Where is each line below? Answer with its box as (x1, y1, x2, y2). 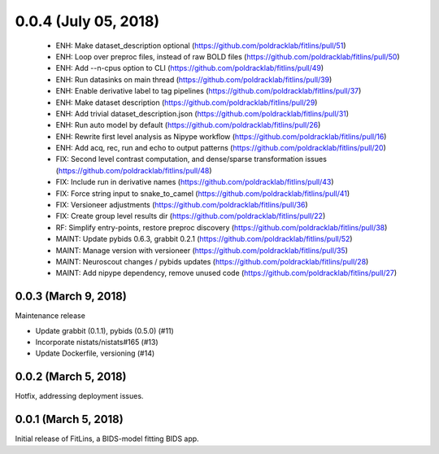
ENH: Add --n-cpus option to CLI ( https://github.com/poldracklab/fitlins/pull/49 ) (55, 63, 324, 73)
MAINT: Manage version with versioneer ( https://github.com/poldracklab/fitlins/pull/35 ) (55, 245, 349, 255)
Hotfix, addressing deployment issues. (15, 391, 144, 401)
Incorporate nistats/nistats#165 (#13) (35, 338, 159, 347)
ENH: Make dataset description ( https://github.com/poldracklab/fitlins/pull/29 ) (55, 98, 318, 107)
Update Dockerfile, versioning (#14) (35, 348, 155, 358)
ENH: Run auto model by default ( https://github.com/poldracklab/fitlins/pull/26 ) (55, 120, 321, 130)
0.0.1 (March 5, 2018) (15, 413, 124, 426)
